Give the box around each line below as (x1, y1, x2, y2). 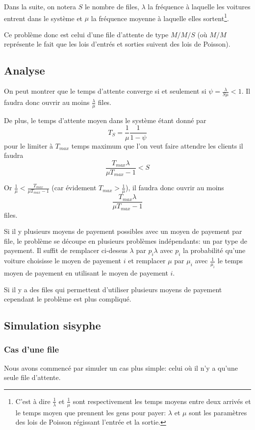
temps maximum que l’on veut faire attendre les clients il (71, 140, 243, 151)
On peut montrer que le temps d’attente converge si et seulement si (4, 86, 206, 96)
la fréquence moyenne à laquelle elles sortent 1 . (91, 11, 229, 23)
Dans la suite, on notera (4, 1, 76, 11)
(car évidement (51, 182, 97, 193)
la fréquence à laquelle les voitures (148, 1, 251, 11)
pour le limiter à (4, 140, 53, 151)
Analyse (4, 63, 45, 78)
